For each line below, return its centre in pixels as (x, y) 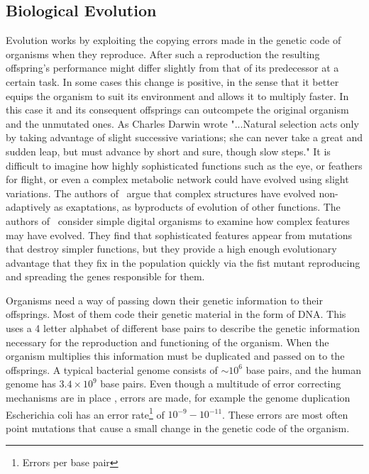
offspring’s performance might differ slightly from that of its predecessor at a (172, 68)
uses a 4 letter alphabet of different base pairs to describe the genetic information (183, 328)
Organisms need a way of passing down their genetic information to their (164, 300)
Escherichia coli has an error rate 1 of (85, 413)
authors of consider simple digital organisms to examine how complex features (178, 220)
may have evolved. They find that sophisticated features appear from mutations (179, 235)
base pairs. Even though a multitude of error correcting (221, 384)
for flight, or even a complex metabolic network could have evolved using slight (177, 179)
